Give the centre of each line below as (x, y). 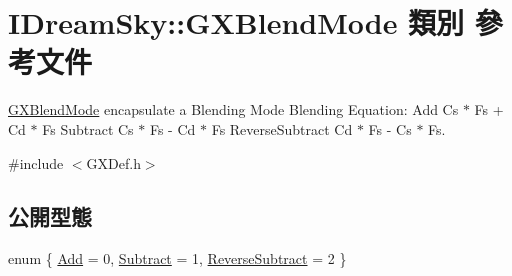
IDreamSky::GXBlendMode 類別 (236, 22)
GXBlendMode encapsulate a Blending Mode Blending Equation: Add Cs (233, 109)
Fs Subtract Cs (88, 128)
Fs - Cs (390, 128)
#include (36, 162)
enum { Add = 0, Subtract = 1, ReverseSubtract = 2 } (177, 258)
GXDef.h (113, 162)
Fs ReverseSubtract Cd (282, 128)
